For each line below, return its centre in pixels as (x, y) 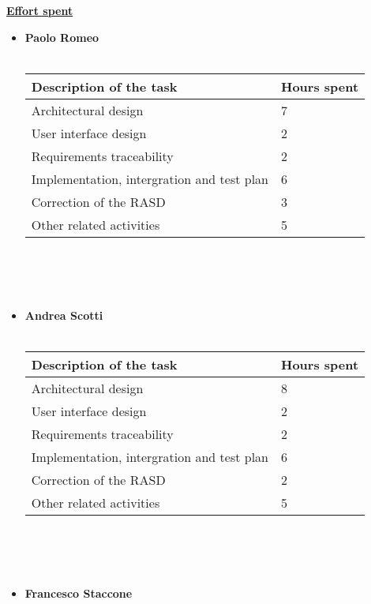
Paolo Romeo (62, 37)
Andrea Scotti (64, 315)
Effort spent (40, 10)
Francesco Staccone (79, 593)
